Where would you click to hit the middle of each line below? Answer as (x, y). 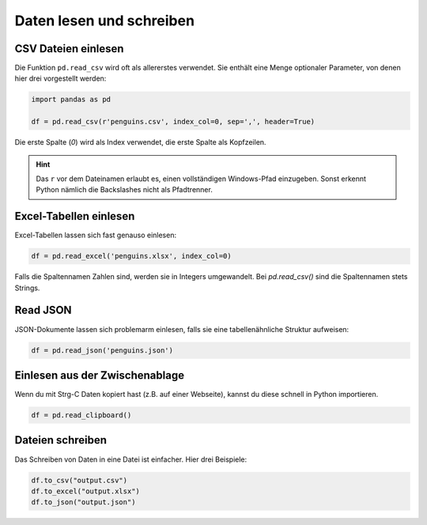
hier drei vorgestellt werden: (60, 78)
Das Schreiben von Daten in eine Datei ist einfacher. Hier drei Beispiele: (131, 459)
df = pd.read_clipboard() (81, 415)
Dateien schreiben (60, 440)
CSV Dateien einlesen (69, 49)
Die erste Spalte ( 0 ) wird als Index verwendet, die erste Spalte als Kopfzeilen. (140, 142)
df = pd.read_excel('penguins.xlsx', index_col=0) (132, 256)
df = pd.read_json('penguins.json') (102, 350)
